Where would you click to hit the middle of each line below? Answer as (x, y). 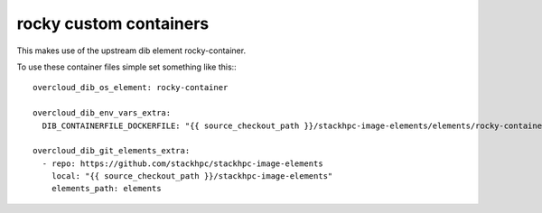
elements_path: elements (106, 189)
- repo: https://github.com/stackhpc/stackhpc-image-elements (183, 163)
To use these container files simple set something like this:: (126, 67)
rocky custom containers (113, 23)
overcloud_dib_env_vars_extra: (102, 113)
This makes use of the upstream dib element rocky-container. (131, 51)
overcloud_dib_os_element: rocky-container (131, 88)
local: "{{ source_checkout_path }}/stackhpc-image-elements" (192, 176)
